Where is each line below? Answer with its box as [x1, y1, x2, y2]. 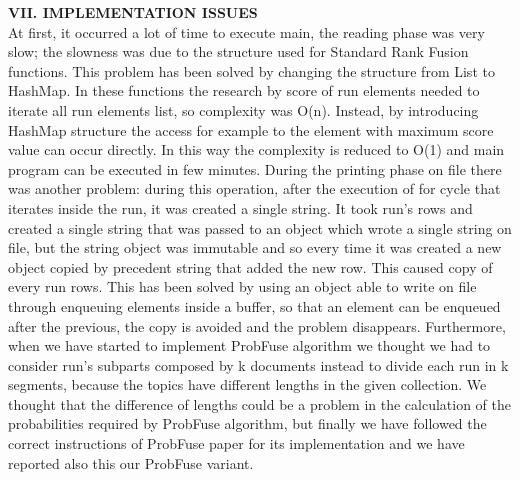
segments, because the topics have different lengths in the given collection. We [8, 374, 487, 395]
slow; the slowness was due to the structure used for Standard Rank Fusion [8, 41, 469, 62]
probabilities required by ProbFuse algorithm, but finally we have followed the [8, 413, 487, 434]
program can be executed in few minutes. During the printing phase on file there [8, 158, 502, 179]
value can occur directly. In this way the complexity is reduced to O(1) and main [8, 139, 505, 160]
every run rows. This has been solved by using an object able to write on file [8, 276, 477, 297]
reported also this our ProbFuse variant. [8, 452, 254, 473]
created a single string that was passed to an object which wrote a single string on [8, 217, 512, 238]
